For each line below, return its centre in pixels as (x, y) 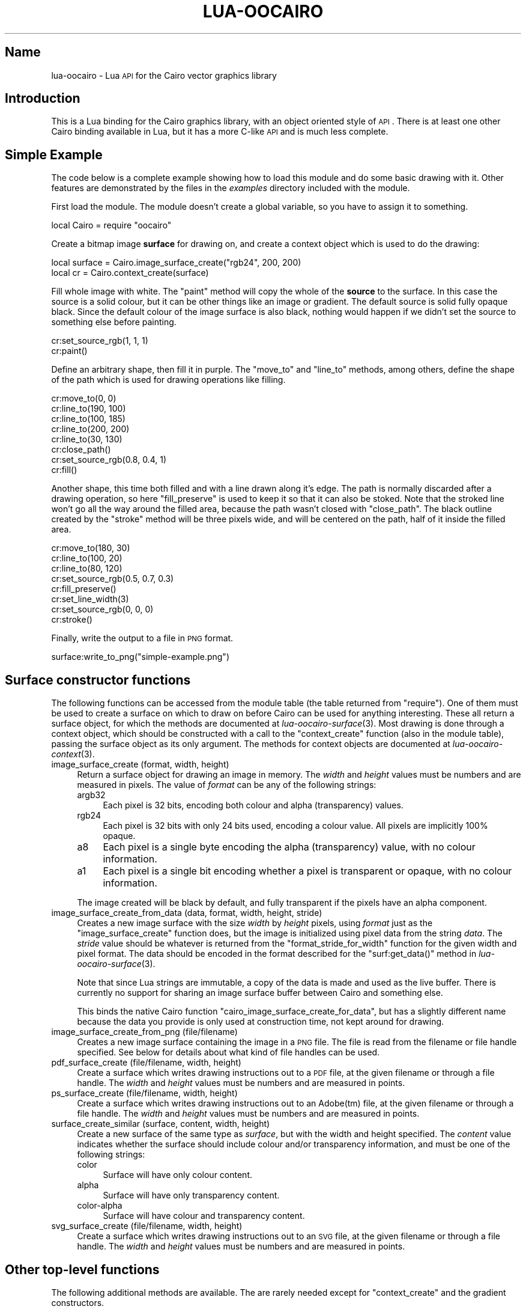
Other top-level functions (82, 1269)
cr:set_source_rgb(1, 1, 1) (100, 341)
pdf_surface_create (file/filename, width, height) (146, 1063)
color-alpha (100, 1206)
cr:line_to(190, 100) (89, 409)
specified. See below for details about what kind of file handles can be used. (228, 1052)
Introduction (43, 99)
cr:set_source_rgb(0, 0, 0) (102, 609)
